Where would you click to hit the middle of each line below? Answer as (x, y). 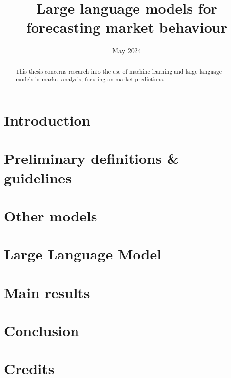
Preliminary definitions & (92, 158)
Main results (47, 292)
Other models (51, 215)
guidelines (38, 177)
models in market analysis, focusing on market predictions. (90, 79)
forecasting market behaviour (127, 27)
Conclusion (42, 330)
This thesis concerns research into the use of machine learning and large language (119, 71)
